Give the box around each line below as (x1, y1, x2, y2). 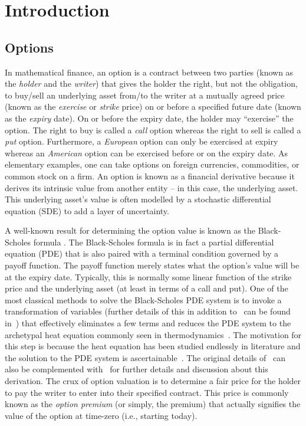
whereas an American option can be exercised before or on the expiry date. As (5, 146, 288, 159)
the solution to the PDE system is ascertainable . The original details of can (5, 351, 285, 363)
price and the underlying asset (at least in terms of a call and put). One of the (5, 282, 288, 294)
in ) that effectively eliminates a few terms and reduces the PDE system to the (5, 317, 291, 329)
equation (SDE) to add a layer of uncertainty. (5, 204, 169, 217)
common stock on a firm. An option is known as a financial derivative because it (5, 169, 295, 182)
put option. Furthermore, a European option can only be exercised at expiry (5, 135, 278, 148)
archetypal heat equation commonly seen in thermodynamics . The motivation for (5, 328, 302, 340)
